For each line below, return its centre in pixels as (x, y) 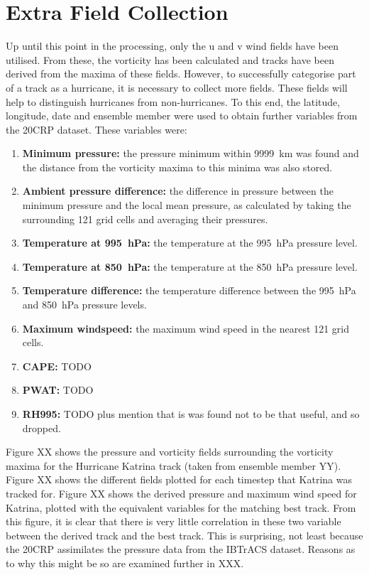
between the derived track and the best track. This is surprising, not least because (184, 535)
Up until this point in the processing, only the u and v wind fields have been (172, 46)
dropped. (42, 428)
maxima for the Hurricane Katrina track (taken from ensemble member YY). (174, 465)
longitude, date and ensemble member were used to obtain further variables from (182, 115)
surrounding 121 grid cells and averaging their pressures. (145, 219)
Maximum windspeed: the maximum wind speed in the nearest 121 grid (186, 328)
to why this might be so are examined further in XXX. (125, 563)
